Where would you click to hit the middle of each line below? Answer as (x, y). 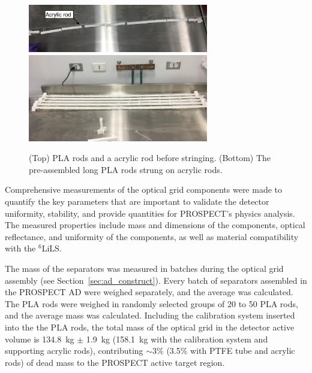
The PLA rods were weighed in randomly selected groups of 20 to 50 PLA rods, (151, 303)
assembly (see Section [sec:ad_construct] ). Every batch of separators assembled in (156, 280)
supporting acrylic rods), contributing (74, 351)
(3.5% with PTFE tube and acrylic (231, 351)
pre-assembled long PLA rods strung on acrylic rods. (126, 169)
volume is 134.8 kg (40, 339)
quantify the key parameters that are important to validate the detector (137, 201)
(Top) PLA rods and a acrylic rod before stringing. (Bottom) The (150, 158)
